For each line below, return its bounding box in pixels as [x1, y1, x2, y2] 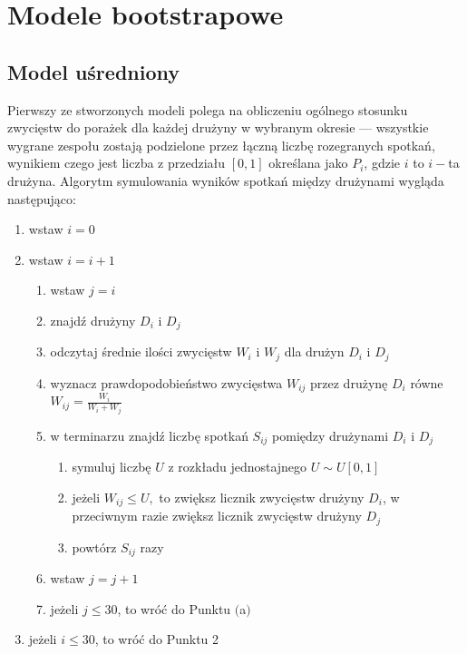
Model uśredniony [7, 57, 180, 85]
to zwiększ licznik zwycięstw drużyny [159, 487, 365, 506]
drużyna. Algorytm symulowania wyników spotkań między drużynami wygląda [7, 171, 444, 190]
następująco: [7, 189, 76, 208]
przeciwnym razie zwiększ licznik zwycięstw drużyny [72, 506, 362, 525]
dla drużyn [284, 342, 345, 361]
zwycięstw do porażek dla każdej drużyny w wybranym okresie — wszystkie [7, 118, 429, 137]
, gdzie [364, 153, 401, 172]
